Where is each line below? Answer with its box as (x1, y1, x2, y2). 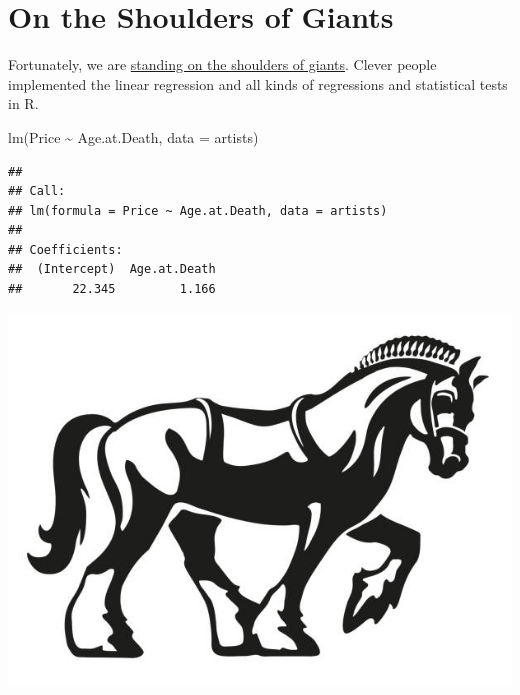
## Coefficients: (8, 242, 123, 257)
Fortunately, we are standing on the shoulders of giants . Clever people (8, 54, 437, 75)
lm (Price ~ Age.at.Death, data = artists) (8, 126, 259, 147)
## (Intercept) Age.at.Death (8, 262, 216, 277)
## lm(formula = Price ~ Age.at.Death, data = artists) (8, 203, 388, 218)
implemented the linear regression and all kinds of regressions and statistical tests (8, 73, 508, 94)
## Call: (8, 184, 66, 199)
